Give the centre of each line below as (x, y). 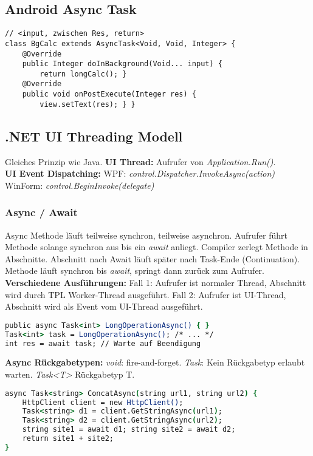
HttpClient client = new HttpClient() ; (103, 402)
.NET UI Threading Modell (94, 136)
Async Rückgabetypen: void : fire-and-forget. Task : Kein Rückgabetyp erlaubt (155, 362)
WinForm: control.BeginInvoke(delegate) (80, 185)
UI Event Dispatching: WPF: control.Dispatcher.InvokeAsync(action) (140, 173)
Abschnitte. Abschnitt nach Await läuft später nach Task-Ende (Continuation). (153, 258)
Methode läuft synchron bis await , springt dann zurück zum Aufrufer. (135, 271)
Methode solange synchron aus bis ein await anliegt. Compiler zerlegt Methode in (156, 247)
